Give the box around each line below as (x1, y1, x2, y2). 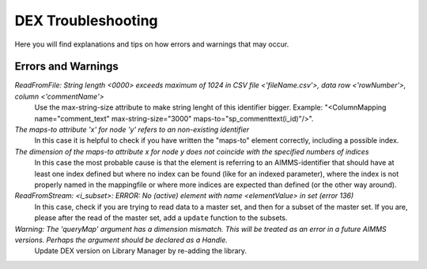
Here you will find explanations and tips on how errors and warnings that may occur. (14, 39, 289, 49)
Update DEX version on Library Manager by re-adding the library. (34, 246, 248, 256)
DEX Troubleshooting (14, 12, 158, 29)
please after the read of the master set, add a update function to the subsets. (34, 213, 288, 222)
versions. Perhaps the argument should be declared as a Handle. (14, 235, 229, 245)
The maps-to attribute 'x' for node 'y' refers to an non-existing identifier (14, 125, 249, 134)
